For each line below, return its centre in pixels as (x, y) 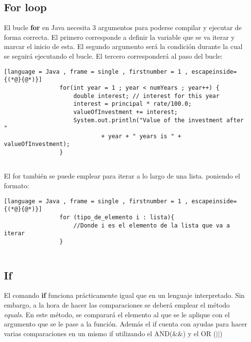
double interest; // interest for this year (146, 96)
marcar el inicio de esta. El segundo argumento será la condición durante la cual (123, 46)
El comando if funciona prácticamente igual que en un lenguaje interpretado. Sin (124, 295)
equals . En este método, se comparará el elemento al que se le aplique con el (117, 314)
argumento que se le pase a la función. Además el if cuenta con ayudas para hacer (125, 324)
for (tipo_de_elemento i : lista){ (117, 217)
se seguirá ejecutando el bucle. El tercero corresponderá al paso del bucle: (113, 56)
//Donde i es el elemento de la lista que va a (152, 225)
